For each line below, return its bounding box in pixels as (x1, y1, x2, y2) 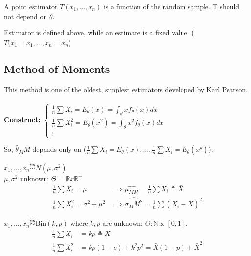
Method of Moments (4, 61, 110, 76)
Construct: (4, 115, 41, 125)
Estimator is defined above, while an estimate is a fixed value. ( (4, 27, 194, 38)
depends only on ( (32, 144, 87, 154)
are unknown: (102, 218, 143, 228)
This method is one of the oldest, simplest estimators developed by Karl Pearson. (4, 84, 248, 94)
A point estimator (4, 1, 58, 11)
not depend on (4, 11, 47, 21)
